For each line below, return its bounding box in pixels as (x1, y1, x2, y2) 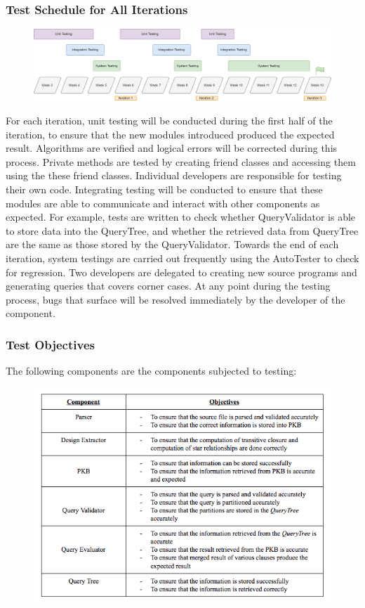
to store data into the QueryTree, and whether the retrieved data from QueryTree (6, 223, 359, 238)
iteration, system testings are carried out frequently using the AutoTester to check (6, 251, 359, 266)
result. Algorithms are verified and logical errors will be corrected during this (6, 141, 338, 155)
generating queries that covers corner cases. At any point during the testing (6, 278, 331, 293)
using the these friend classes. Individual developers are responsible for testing (6, 168, 342, 183)
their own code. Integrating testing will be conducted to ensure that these (6, 182, 323, 197)
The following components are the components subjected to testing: (6, 363, 297, 378)
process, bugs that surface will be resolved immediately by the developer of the (6, 292, 345, 306)
